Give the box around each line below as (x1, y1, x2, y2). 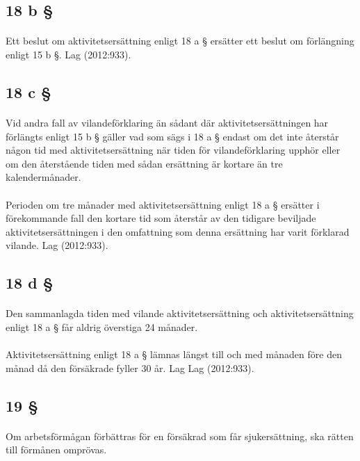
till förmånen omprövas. (6, 442, 107, 457)
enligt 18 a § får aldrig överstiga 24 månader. (6, 319, 198, 334)
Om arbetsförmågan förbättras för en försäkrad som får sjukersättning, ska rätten (6, 428, 354, 443)
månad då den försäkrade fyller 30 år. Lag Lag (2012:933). (6, 360, 254, 375)
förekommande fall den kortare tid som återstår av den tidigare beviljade (6, 211, 316, 225)
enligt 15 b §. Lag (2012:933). (6, 47, 131, 61)
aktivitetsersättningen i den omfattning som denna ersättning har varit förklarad (6, 224, 350, 238)
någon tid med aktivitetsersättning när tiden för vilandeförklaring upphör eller (6, 143, 341, 157)
